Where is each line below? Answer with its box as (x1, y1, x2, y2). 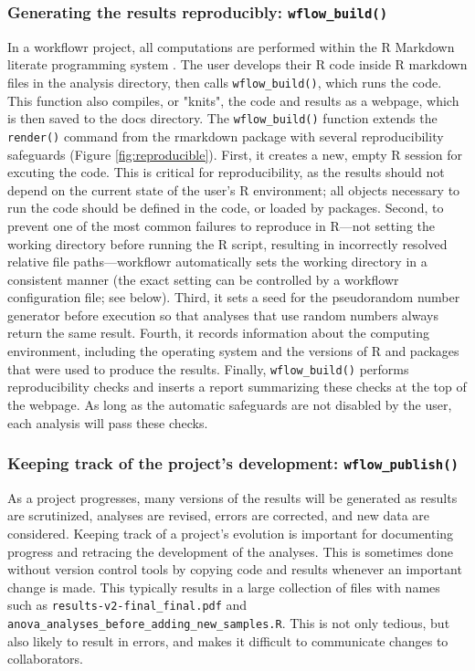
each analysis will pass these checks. (7, 413, 208, 432)
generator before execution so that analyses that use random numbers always (7, 305, 438, 324)
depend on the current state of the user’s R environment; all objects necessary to (7, 180, 460, 199)
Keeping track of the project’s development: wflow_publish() (7, 452, 459, 475)
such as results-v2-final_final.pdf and (7, 595, 248, 614)
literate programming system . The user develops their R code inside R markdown (7, 55, 468, 74)
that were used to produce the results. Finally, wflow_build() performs (7, 359, 409, 378)
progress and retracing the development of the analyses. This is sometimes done (7, 541, 453, 561)
